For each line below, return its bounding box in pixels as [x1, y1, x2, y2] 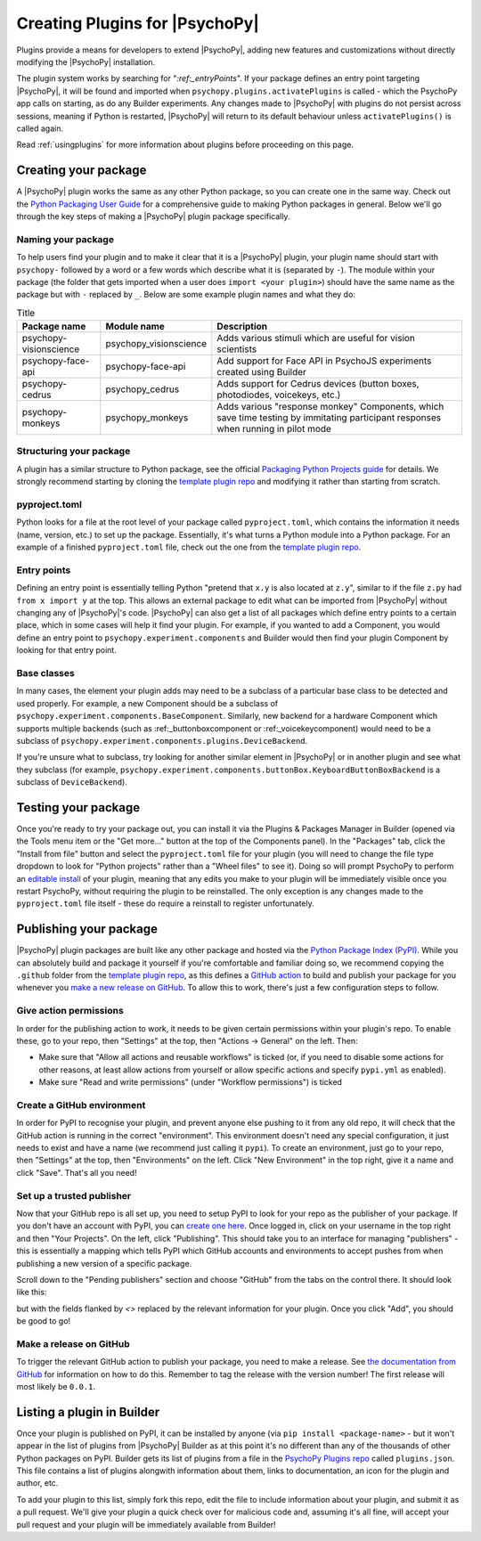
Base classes [16, 666, 75, 679]
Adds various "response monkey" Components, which [216, 401, 444, 413]
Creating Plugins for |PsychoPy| [16, 13, 260, 33]
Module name [105, 321, 165, 333]
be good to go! [16, 1316, 71, 1326]
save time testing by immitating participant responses [216, 412, 441, 424]
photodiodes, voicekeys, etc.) [216, 388, 341, 401]
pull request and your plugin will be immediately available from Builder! [16, 1519, 276, 1529]
